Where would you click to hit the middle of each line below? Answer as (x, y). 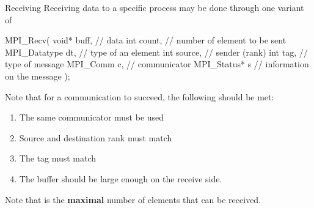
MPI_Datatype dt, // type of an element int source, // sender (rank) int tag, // (156, 52)
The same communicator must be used (92, 117)
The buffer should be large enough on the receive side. (121, 178)
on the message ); (38, 76)
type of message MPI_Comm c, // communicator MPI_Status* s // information (157, 64)
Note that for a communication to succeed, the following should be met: (140, 96)
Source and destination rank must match (96, 137)
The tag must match (58, 158)
